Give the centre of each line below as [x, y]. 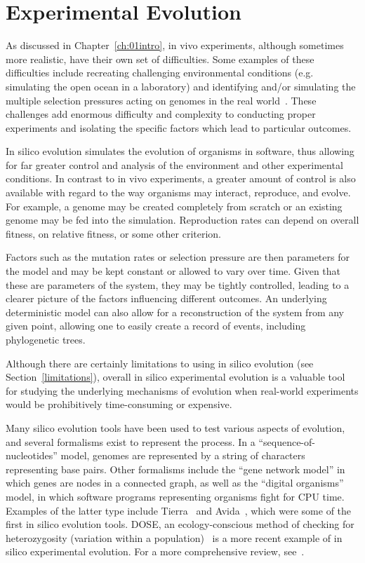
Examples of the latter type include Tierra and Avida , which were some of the [179, 510]
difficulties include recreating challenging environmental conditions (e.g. [160, 73]
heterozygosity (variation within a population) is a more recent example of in [174, 537]
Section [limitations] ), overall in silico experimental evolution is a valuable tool [175, 377]
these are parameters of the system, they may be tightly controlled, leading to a [178, 284]
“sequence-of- [287, 441]
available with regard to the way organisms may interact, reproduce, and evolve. [178, 192]
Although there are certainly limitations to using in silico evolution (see [160, 363]
